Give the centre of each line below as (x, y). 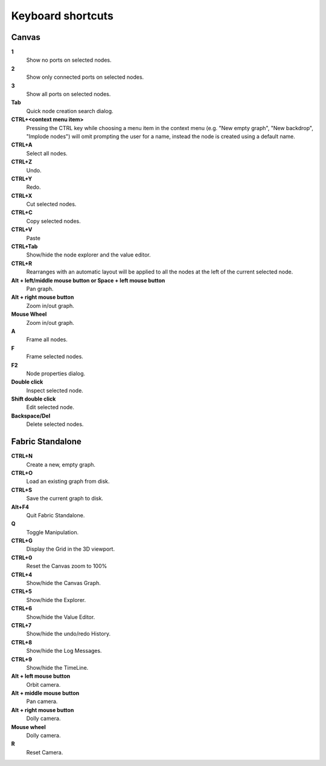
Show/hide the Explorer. (56, 600)
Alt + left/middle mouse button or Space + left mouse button (88, 280)
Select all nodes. (47, 153)
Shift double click (34, 399)
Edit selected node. (50, 407)
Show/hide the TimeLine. (57, 667)
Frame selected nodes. (55, 356)
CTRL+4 (22, 574)
